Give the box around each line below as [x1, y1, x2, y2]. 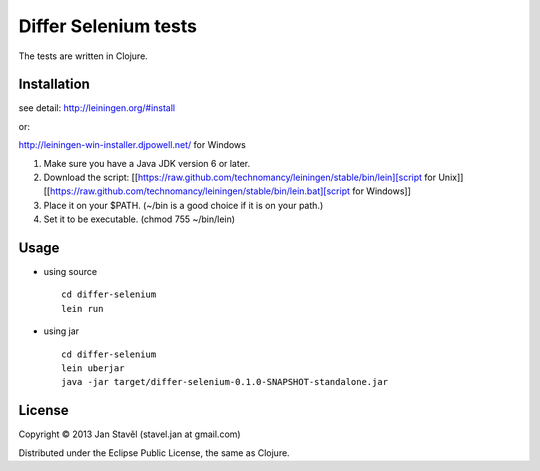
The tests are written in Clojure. [18, 50, 149, 62]
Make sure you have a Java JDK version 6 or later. [43, 157, 251, 169]
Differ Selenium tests [18, 15, 198, 37]
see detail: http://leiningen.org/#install [18, 102, 175, 114]
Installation [18, 76, 90, 93]
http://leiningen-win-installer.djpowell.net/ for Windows [18, 139, 247, 151]
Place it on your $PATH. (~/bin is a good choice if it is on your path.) [43, 199, 324, 211]
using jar [43, 325, 80, 337]
